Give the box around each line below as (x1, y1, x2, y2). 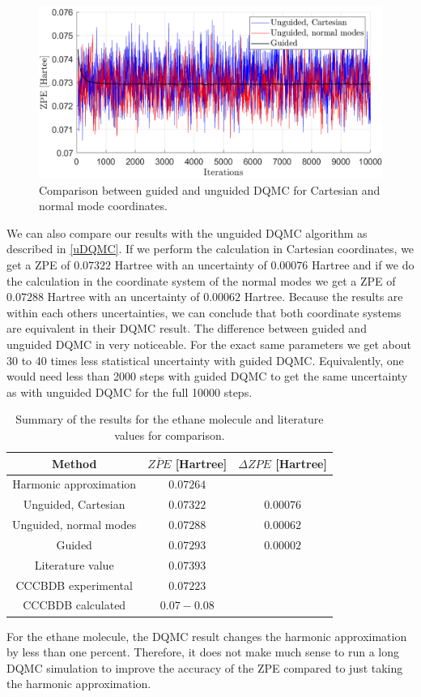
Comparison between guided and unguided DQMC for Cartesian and (39, 181, 381, 198)
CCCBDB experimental (15, 576, 133, 593)
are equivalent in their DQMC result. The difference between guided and (6, 320, 367, 337)
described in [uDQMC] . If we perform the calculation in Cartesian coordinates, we (6, 240, 415, 257)
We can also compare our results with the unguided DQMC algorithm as (6, 224, 368, 241)
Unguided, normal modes (12, 516, 137, 533)
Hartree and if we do (311, 256, 415, 273)
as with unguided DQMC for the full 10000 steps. (6, 383, 253, 400)
